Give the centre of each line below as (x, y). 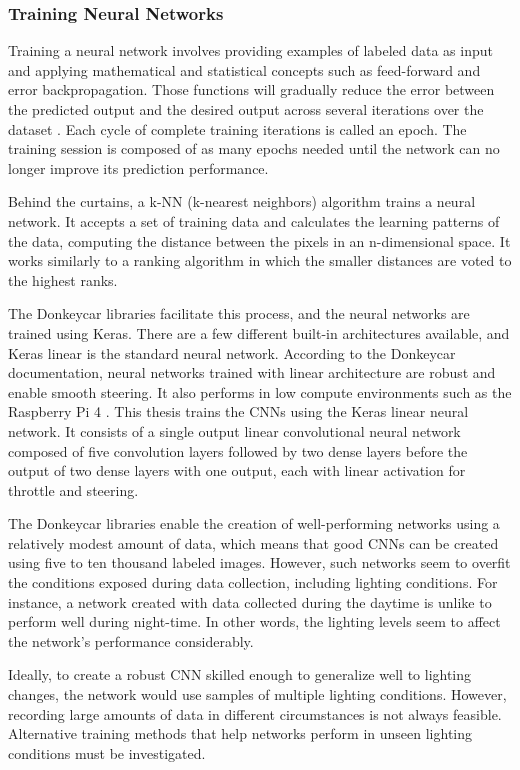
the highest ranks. (63, 279)
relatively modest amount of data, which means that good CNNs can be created (253, 542)
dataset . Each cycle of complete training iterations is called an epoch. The (237, 128)
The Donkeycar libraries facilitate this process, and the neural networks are (239, 313)
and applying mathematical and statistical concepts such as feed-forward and (244, 69)
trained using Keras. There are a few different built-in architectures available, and (259, 332)
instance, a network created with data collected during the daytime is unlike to (250, 601)
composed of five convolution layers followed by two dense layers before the (238, 450)
